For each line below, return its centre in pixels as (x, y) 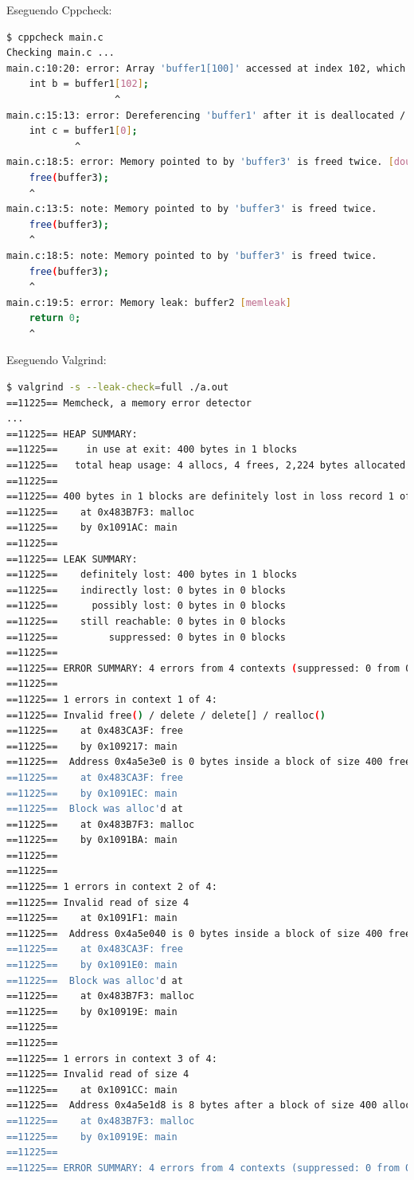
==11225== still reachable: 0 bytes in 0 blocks (146, 621)
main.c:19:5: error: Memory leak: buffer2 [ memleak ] (149, 302)
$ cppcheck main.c (55, 37)
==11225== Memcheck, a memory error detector (129, 403)
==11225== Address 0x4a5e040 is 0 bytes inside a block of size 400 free (209, 933)
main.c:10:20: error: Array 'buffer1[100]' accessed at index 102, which (206, 68)
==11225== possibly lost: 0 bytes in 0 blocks (146, 606)
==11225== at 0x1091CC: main (92, 1090)
